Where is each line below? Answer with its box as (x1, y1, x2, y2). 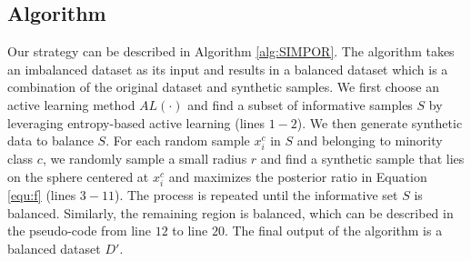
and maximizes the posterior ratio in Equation (168, 166, 427, 186)
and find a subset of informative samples (187, 95, 413, 114)
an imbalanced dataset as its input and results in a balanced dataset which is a (7, 59, 448, 78)
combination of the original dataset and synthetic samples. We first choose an (7, 77, 439, 96)
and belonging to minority (296, 131, 443, 150)
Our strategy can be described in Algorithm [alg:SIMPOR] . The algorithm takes (7, 42, 455, 61)
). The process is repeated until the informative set (114, 186, 398, 205)
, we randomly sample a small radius (42, 149, 247, 168)
